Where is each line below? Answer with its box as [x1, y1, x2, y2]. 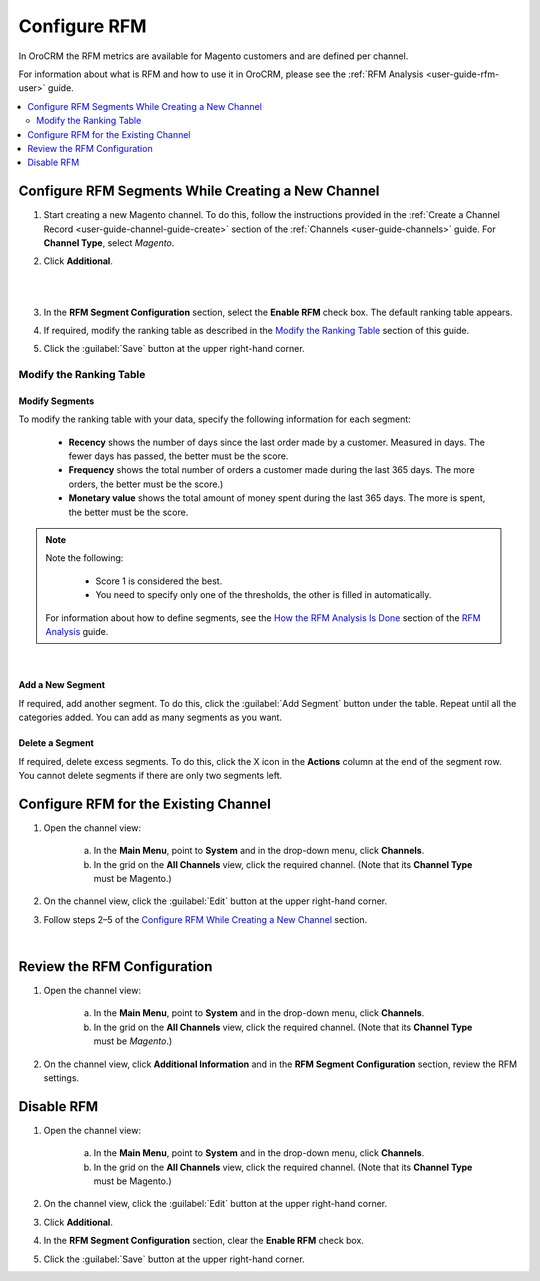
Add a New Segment [18, 679, 105, 691]
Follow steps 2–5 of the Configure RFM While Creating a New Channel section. [43, 913, 368, 925]
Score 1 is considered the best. [95, 575, 223, 587]
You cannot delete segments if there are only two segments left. [18, 769, 283, 781]
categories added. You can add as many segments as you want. [18, 711, 283, 724]
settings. [43, 1072, 80, 1084]
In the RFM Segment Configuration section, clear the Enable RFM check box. [43, 1235, 365, 1247]
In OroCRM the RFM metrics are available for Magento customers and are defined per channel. [18, 50, 409, 62]
